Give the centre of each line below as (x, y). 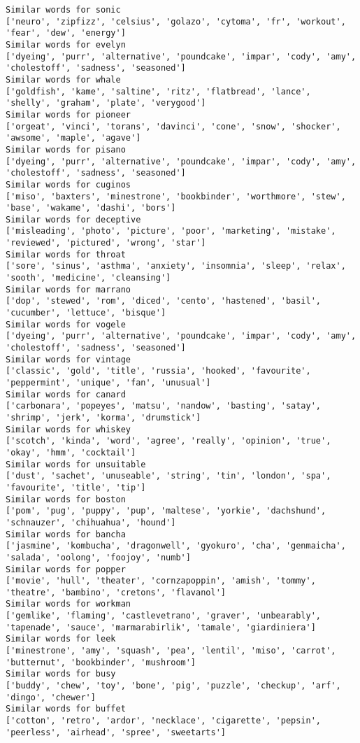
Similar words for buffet (66, 709)
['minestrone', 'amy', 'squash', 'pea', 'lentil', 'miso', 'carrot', (171, 651)
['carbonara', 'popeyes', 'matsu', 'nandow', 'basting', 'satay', (164, 406)
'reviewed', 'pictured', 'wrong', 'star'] (106, 243)
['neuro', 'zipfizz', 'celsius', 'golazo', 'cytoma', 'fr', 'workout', (176, 21)
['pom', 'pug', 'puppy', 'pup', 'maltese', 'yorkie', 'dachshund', (166, 511)
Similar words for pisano (66, 149)
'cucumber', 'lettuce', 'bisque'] (86, 313)
